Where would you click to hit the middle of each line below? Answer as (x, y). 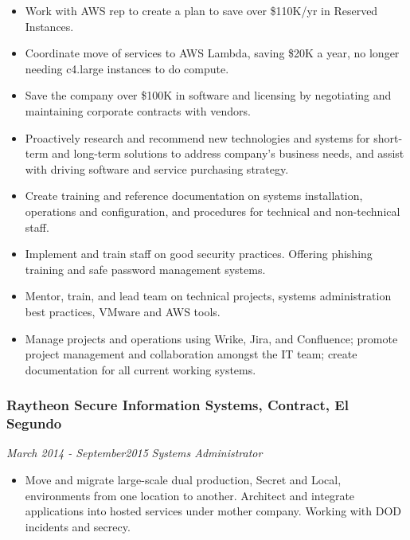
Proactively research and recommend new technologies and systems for (197, 137)
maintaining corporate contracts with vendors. (138, 110)
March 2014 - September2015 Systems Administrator (135, 453)
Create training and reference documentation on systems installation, (194, 196)
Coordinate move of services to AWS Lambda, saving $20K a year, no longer (212, 53)
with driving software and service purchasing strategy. (157, 168)
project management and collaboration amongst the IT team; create (191, 354)
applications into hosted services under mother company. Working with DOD (213, 511)
